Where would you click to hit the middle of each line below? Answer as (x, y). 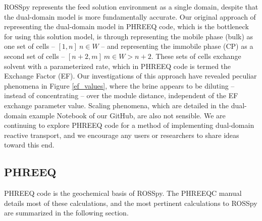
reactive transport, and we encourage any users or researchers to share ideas (122, 135)
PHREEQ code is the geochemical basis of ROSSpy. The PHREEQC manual (123, 193)
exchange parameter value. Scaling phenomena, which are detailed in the (117, 105)
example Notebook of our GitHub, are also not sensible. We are (127, 115)
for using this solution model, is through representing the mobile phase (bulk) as (129, 36)
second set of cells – (35, 56)
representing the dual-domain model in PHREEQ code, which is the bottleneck (126, 26)
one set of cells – (30, 46)
